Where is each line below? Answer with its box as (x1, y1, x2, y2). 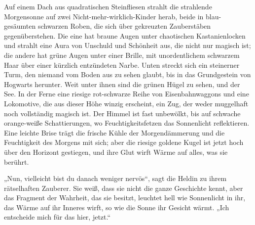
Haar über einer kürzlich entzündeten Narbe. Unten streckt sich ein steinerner (4, 59, 240, 70)
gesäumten (4, 21, 36, 31)
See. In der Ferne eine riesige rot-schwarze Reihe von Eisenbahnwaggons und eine (4, 89, 249, 99)
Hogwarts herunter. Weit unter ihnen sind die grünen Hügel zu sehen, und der (4, 79, 240, 89)
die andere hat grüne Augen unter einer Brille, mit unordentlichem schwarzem (4, 49, 240, 60)
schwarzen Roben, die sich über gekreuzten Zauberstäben (37, 21, 211, 31)
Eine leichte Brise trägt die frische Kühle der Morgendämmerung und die (4, 127, 225, 137)
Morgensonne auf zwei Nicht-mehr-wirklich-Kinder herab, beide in (4, 11, 204, 21)
